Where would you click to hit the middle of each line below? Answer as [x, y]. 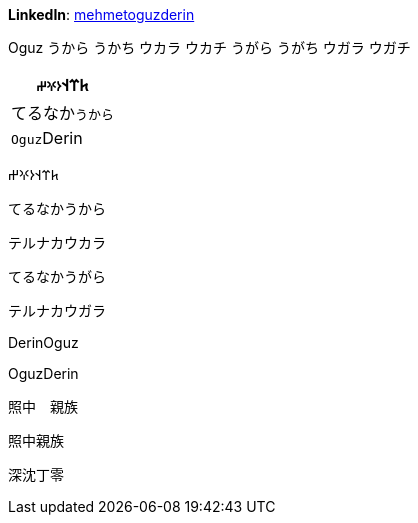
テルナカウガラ [57, 310]
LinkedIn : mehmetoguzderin [101, 14]
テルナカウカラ [57, 242]
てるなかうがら [57, 276]
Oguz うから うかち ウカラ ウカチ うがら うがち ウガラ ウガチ [209, 47]
